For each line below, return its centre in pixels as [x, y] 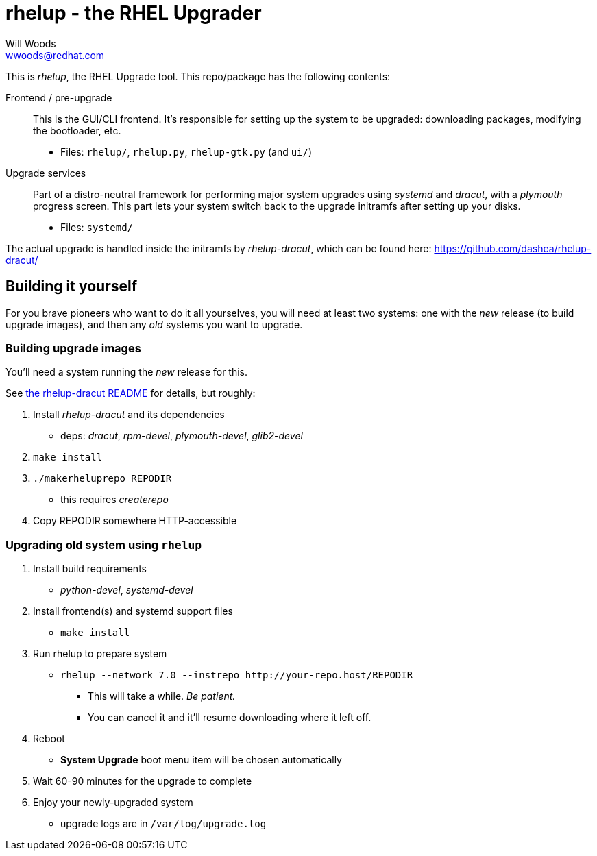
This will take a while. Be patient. [162, 696]
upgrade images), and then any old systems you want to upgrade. [154, 324]
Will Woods [31, 43]
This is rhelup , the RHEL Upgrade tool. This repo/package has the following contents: [198, 76]
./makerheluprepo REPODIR [102, 479]
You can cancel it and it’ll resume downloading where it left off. [230, 718]
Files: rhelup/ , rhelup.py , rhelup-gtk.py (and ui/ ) [186, 151]
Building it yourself [72, 286]
